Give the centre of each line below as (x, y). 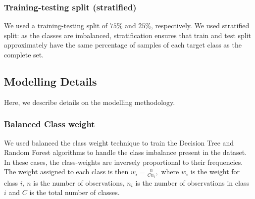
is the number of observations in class (192, 182)
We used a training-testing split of (56, 25)
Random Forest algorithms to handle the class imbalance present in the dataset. (126, 152)
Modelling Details (51, 81)
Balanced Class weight (50, 124)
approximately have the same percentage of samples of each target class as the (123, 45)
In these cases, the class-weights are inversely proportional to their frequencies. (124, 162)
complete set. (24, 54)
